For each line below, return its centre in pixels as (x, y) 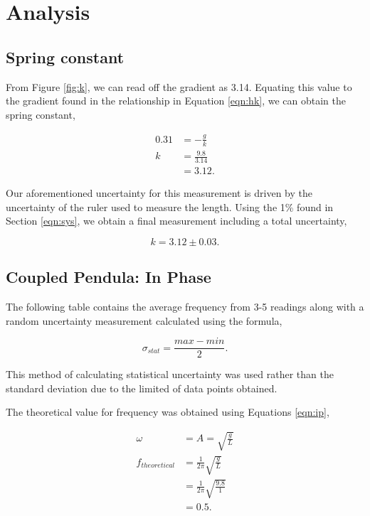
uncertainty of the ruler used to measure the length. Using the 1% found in (170, 206)
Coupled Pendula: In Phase (109, 277)
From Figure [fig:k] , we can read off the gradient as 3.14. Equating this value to (179, 86)
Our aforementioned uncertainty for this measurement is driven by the (159, 192)
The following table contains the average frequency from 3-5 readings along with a (185, 306)
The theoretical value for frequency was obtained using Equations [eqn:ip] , (168, 412)
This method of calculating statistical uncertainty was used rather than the (170, 374)
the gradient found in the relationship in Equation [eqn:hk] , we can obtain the (176, 101)
